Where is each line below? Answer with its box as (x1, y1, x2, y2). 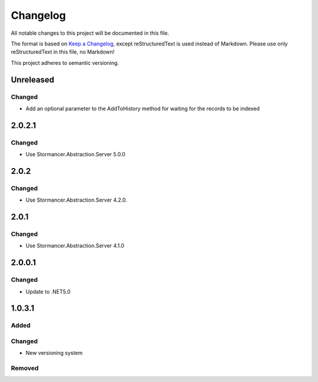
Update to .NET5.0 (25, 288, 71, 295)
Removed (11, 364, 39, 372)
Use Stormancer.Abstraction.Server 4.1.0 (25, 242, 125, 249)
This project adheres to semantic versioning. (11, 59, 119, 66)
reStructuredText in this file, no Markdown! (11, 48, 115, 55)
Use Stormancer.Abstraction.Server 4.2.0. (25, 196, 128, 203)
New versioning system (25, 350, 83, 357)
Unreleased (11, 74, 55, 85)
